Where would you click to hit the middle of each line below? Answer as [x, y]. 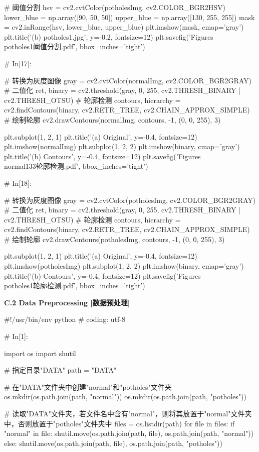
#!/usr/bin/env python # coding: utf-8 [65, 319]
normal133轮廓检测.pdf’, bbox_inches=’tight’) [76, 166]
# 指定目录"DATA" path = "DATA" [60, 370]
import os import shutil [40, 353]
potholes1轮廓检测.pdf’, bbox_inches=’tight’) [75, 286]
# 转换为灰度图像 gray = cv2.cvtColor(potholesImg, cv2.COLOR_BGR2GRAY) [130, 200]
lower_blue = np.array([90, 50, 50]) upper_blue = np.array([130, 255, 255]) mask [129, 17]
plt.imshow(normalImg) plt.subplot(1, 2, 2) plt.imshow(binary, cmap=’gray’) [122, 146]
